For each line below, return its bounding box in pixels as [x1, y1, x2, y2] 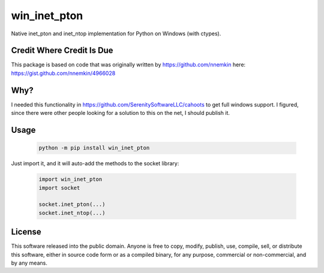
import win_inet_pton [38, 176, 103, 183]
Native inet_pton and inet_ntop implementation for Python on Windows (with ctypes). [11, 30, 221, 37]
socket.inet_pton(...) [38, 201, 106, 208]
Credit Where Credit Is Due [11, 45, 113, 56]
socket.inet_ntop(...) [38, 210, 106, 216]
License [11, 227, 41, 237]
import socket [38, 184, 80, 191]
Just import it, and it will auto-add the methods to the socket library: [11, 160, 179, 167]
